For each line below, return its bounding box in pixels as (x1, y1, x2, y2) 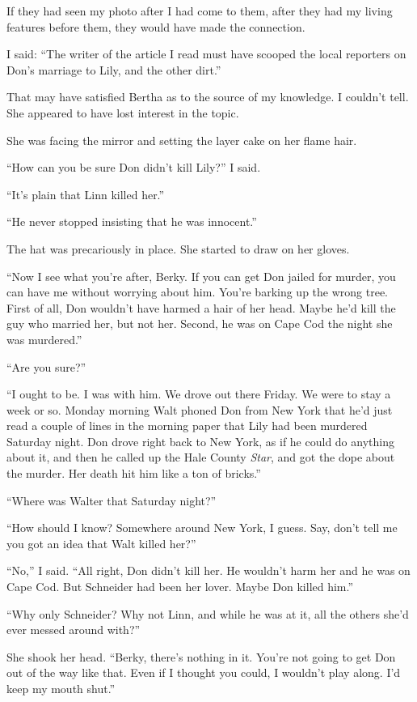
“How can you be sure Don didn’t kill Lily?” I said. (6, 159, 261, 176)
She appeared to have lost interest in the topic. (6, 104, 239, 121)
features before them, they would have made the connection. (6, 18, 305, 35)
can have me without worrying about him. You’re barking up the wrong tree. (6, 283, 388, 300)
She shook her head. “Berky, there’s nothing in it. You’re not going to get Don (6, 648, 396, 665)
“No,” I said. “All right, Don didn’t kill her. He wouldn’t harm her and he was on (6, 562, 411, 579)
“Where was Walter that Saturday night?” (6, 491, 217, 508)
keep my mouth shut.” (6, 680, 116, 696)
